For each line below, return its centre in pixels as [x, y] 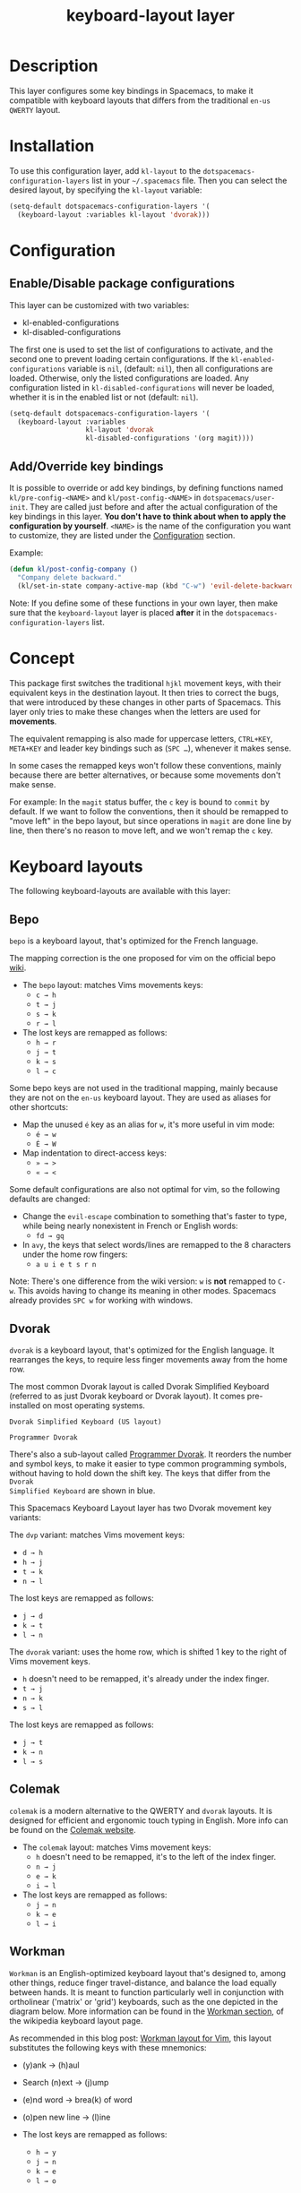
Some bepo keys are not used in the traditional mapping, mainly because [144, 1088]
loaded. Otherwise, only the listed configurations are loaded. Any [129, 378]
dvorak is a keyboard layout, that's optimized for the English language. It [142, 1350]
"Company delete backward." [70, 577]
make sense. [33, 784]
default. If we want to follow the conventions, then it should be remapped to [149, 811]
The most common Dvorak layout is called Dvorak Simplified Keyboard [139, 1387]
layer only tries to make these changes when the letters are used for [135, 711]
